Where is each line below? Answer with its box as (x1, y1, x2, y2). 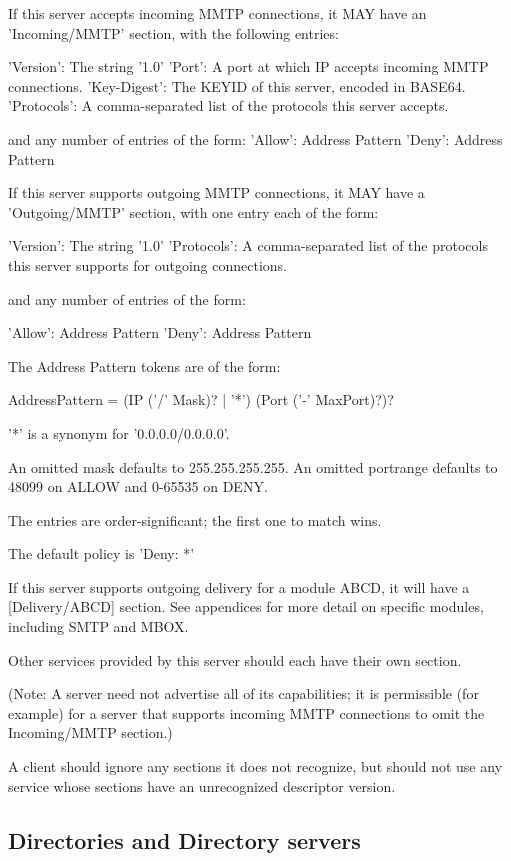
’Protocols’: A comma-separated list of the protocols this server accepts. (8, 95, 449, 116)
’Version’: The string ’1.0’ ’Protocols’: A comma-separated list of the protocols (8, 235, 488, 256)
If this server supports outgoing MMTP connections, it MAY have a (8, 182, 425, 203)
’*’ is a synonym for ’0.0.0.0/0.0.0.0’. (8, 422, 230, 443)
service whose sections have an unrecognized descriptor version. (8, 775, 396, 796)
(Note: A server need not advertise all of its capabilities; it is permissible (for (8, 683, 479, 704)
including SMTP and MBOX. (8, 616, 189, 637)
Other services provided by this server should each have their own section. (8, 649, 462, 670)
